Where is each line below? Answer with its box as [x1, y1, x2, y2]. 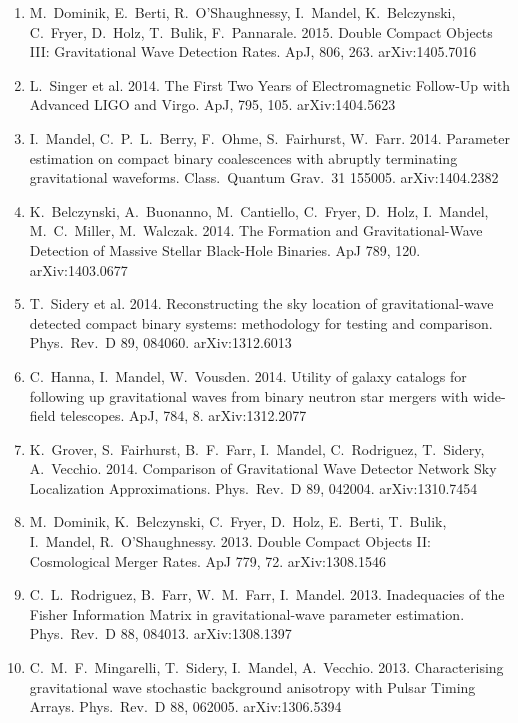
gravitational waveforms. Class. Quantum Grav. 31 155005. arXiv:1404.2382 [29, 167, 499, 188]
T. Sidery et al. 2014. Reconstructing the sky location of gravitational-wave [29, 293, 494, 314]
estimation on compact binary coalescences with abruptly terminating [29, 147, 458, 168]
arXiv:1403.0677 [29, 259, 128, 280]
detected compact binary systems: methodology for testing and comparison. [29, 312, 493, 333]
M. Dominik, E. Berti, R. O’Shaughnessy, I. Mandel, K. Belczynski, [29, 2, 456, 22]
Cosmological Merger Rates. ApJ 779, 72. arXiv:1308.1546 [29, 550, 386, 571]
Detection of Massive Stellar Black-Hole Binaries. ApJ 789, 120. [29, 239, 421, 260]
